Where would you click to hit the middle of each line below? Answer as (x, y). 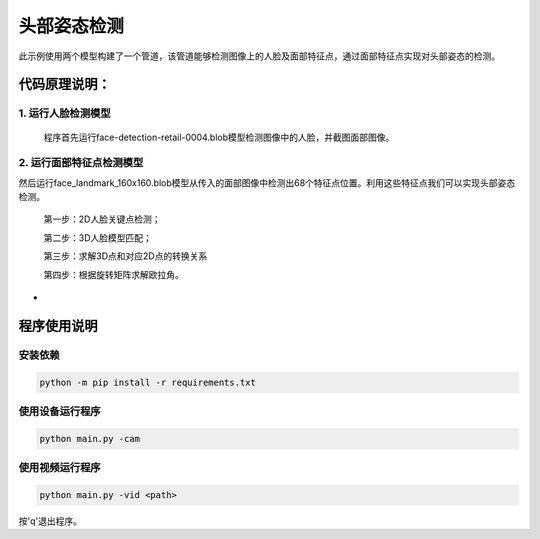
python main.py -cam (89, 438)
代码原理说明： (64, 84)
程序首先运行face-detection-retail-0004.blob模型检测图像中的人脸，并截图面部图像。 (219, 137)
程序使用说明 (58, 325)
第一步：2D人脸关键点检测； (102, 219)
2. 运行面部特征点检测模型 (81, 163)
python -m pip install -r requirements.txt (148, 382)
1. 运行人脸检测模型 (64, 113)
